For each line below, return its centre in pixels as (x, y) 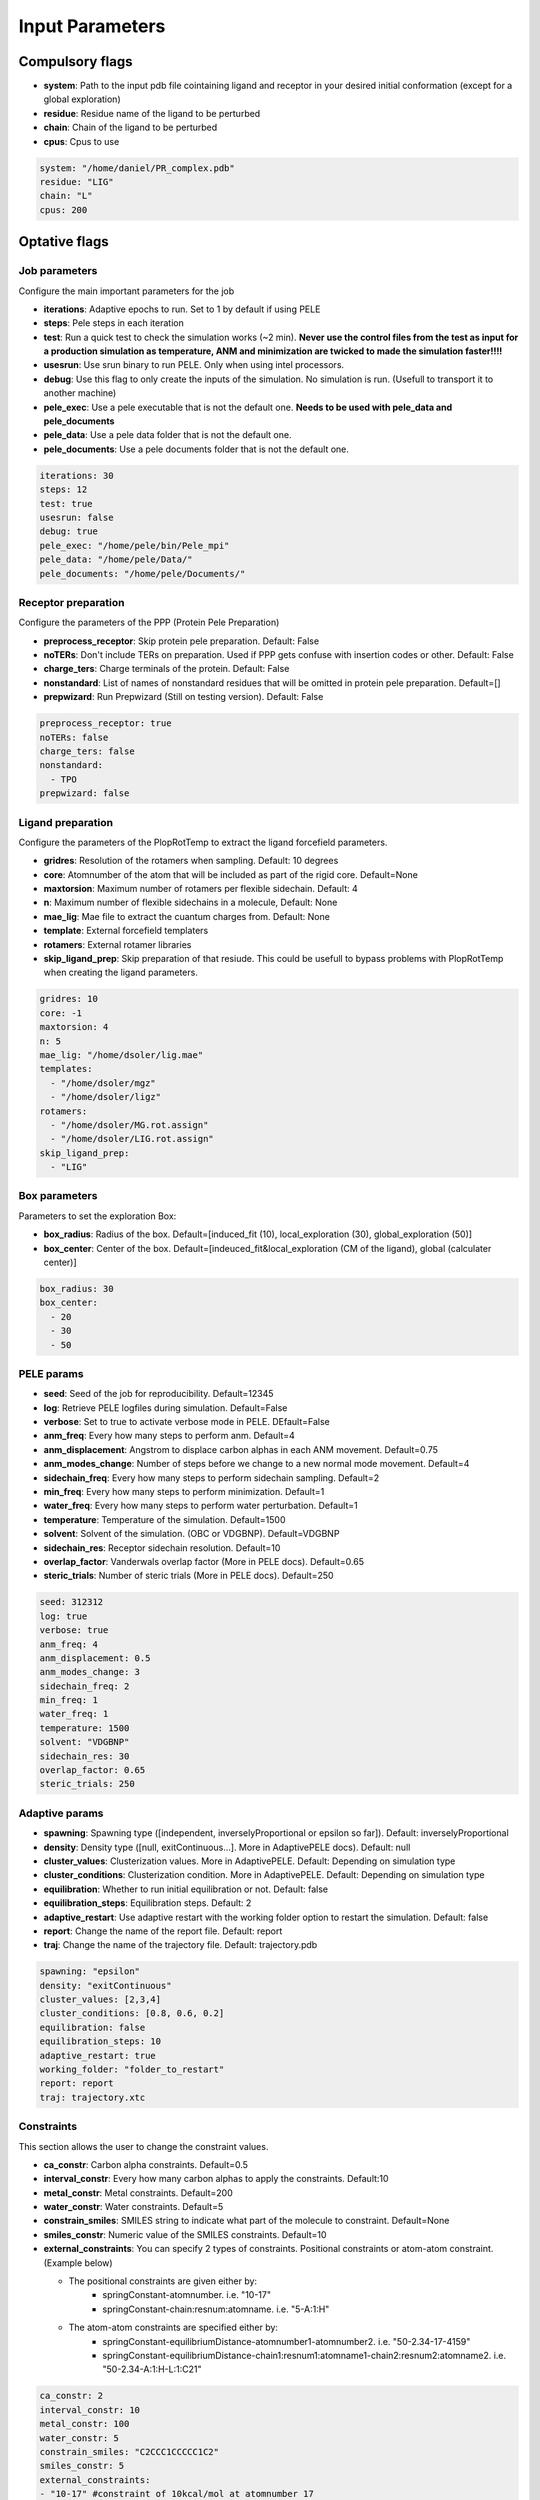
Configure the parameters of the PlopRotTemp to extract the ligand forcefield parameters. (203, 842)
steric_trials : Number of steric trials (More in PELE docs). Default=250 (188, 1576)
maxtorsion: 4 (74, 1027)
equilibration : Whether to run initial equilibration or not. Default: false (186, 1889)
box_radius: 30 (76, 1288)
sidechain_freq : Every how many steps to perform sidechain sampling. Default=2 (211, 1477)
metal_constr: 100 (84, 2424)
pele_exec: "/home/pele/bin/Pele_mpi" (134, 545)
